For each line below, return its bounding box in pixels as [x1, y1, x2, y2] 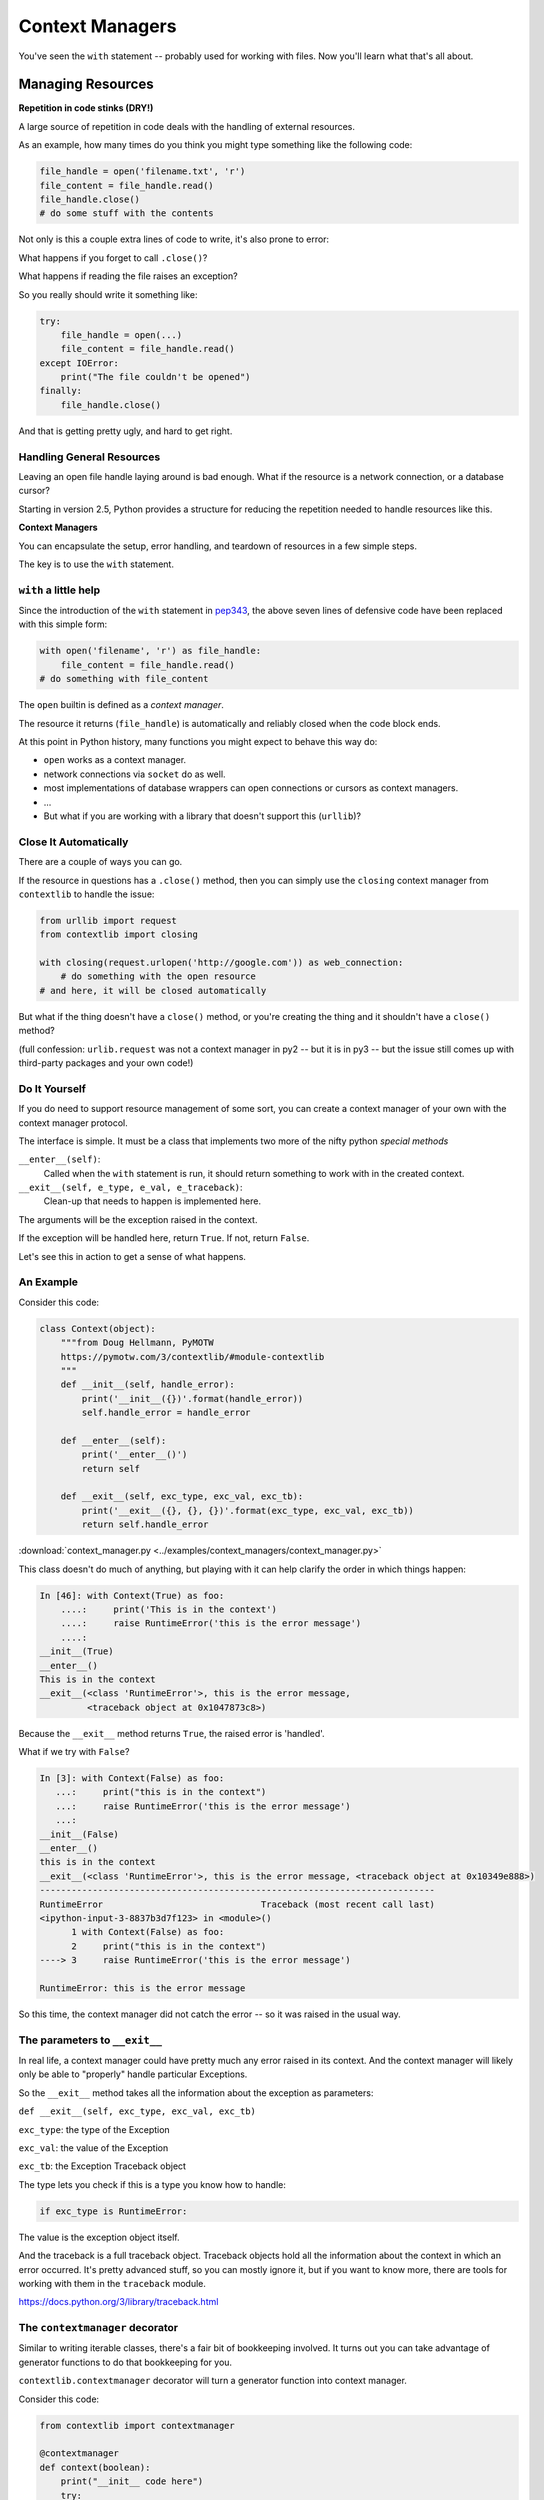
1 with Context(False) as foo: [71, 1926, 225, 1938]
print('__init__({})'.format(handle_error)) [81, 1393, 304, 1404]
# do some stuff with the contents [39, 208, 214, 219]
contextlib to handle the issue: [18, 888, 155, 900]
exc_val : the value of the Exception [18, 2142, 169, 2154]
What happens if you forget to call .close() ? [18, 251, 208, 264]
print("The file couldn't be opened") [60, 371, 251, 383]
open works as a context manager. [43, 754, 187, 766]
